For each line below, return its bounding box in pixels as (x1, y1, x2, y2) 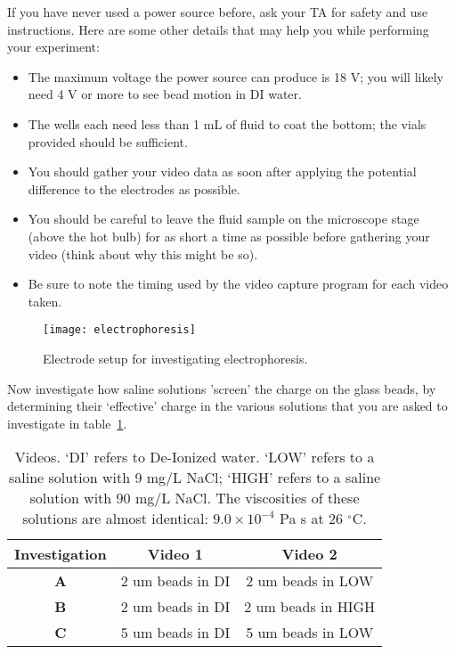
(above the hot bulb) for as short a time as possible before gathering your (28, 226, 430, 245)
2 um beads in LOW (246, 570, 374, 592)
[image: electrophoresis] (43, 323, 196, 337)
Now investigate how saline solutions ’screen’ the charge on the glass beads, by (7, 379, 436, 397)
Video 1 (147, 544, 204, 565)
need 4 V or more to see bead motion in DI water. (28, 85, 302, 103)
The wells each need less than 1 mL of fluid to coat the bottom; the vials (28, 114, 427, 133)
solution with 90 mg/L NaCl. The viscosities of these (29, 487, 360, 509)
